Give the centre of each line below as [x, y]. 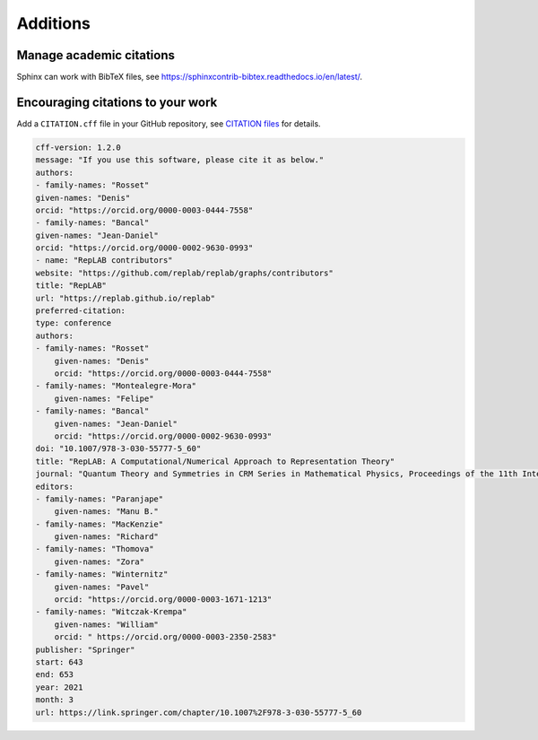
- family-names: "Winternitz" [102, 575]
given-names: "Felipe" [104, 398]
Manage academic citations [95, 55]
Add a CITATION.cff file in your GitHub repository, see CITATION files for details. [169, 123]
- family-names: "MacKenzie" [100, 524]
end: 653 [55, 675]
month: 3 [55, 700]
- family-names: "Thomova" [95, 549]
